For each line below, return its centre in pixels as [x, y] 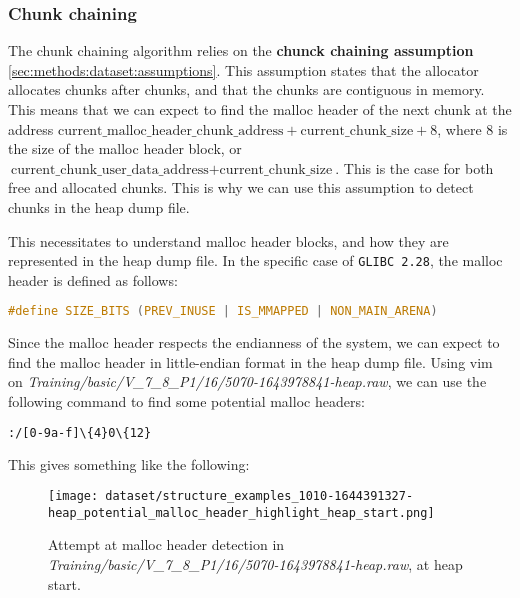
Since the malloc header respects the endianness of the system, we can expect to [254, 342]
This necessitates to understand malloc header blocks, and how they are [228, 240]
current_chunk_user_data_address [110, 169]
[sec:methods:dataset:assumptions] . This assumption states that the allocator [243, 69]
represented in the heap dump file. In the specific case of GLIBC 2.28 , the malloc [255, 260]
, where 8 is [472, 128]
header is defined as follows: [93, 279]
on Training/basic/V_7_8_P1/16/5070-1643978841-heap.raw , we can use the [247, 381]
